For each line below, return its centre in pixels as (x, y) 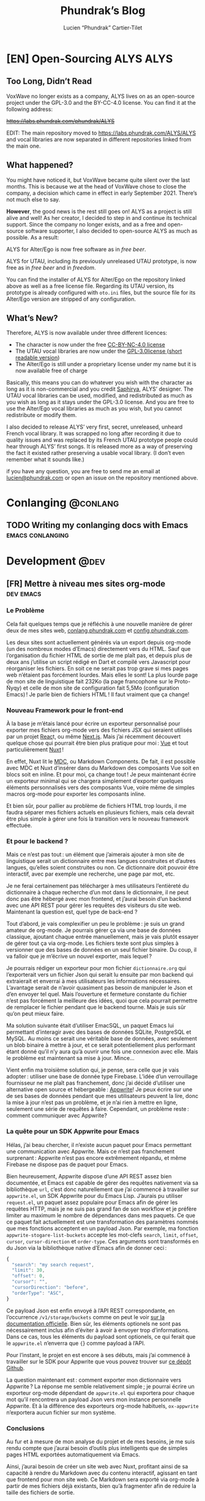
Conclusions (25, 1428)
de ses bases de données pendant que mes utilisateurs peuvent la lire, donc (102, 1096)
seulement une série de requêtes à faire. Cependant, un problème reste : (98, 1109)
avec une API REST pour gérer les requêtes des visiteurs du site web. (94, 905)
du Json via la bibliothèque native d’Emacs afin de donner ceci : (87, 1247)
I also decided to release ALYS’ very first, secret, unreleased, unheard (95, 427)
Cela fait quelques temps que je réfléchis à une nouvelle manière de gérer (99, 624)
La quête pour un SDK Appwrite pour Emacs (73, 1132)
